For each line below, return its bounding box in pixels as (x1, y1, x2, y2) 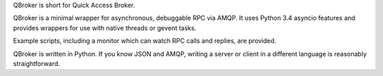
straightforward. (13, 59, 60, 68)
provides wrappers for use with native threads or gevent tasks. (13, 23, 196, 32)
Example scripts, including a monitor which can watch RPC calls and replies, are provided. (13, 37, 277, 45)
